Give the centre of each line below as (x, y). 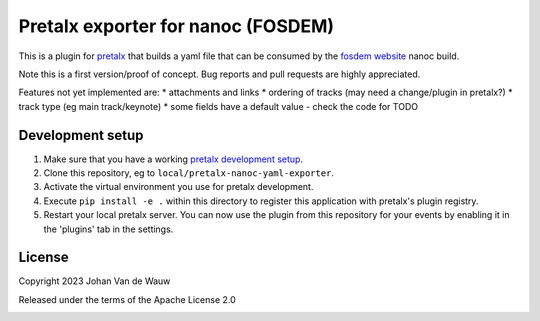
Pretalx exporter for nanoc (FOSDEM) (176, 26)
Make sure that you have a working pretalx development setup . (173, 159)
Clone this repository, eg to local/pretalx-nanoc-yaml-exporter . (189, 173)
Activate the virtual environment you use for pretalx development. (178, 187)
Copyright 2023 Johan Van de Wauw (94, 281)
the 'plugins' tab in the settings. (108, 229)
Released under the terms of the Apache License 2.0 (127, 299)
